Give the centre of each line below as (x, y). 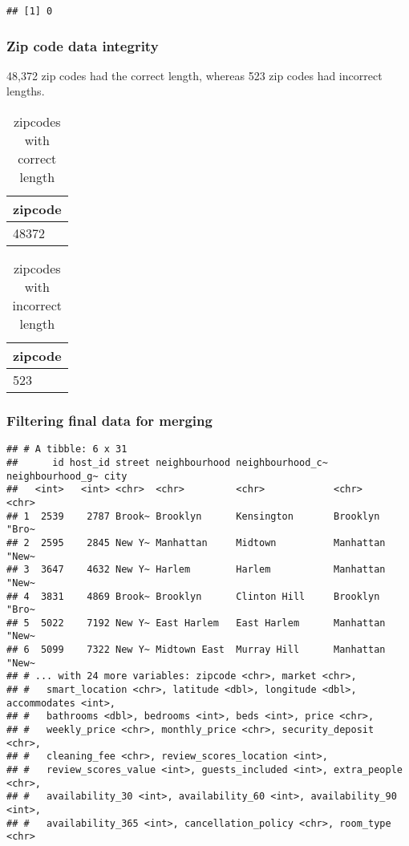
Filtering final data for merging (109, 420)
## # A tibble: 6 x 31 (67, 449)
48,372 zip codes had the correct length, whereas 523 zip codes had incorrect (194, 75)
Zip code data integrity (83, 45)
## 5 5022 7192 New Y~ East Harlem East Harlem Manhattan (196, 623)
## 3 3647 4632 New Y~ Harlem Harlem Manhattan (196, 570)
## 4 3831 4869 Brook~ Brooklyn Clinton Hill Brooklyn (193, 596)
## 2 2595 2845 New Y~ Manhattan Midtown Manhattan (196, 542)
